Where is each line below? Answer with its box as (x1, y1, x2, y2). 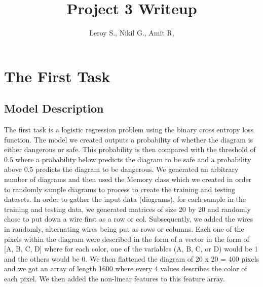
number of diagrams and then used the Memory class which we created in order (4, 174, 252, 185)
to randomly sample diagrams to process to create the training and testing (4, 184, 236, 194)
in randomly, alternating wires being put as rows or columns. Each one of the (4, 224, 244, 234)
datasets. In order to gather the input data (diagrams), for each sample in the (4, 194, 246, 204)
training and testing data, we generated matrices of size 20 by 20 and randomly (4, 203, 251, 214)
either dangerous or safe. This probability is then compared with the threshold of (4, 144, 256, 155)
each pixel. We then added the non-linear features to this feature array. (4, 273, 225, 284)
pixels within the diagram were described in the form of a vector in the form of (4, 233, 249, 244)
